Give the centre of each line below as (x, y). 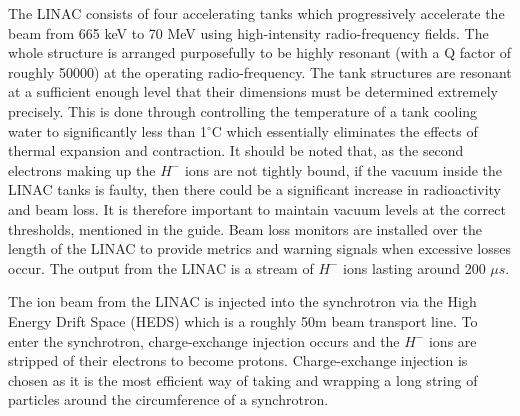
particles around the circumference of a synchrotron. (168, 399)
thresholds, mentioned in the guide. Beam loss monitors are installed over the (245, 228)
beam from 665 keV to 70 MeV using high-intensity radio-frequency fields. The (248, 32)
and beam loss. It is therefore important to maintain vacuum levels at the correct (257, 208)
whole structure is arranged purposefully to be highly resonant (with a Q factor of (260, 52)
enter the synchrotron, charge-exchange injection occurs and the (204, 340)
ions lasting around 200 (414, 267)
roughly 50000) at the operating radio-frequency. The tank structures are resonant (260, 71)
